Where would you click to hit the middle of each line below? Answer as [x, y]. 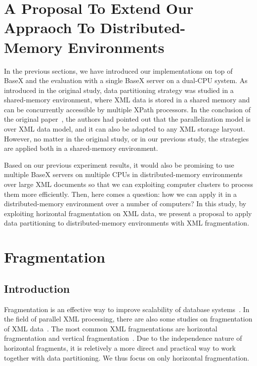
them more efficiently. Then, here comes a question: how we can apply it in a [121, 194]
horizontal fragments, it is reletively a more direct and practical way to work [120, 347]
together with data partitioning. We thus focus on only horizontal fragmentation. [127, 357]
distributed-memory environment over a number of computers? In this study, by [125, 204]
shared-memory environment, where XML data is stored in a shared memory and [127, 100]
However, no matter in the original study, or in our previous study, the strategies [127, 138]
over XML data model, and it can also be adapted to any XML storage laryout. [125, 129]
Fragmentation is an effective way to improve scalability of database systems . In [127, 309]
